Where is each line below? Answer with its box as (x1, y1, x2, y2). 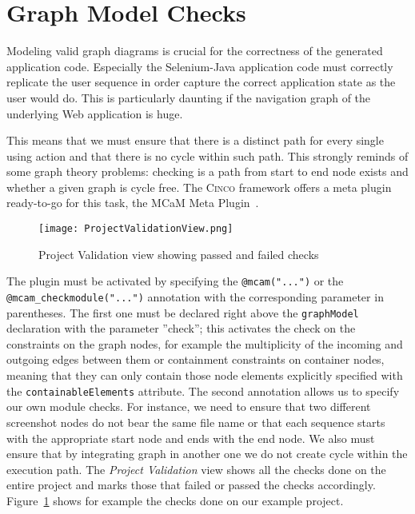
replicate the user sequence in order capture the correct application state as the (6, 74, 396, 90)
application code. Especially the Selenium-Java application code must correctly (6, 58, 393, 74)
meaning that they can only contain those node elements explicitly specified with (6, 367, 403, 384)
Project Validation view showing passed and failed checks (38, 245, 319, 262)
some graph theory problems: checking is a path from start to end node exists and (6, 163, 409, 180)
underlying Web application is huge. (6, 105, 183, 122)
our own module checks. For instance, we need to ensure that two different (6, 398, 371, 415)
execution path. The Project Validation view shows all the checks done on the (6, 460, 386, 477)
